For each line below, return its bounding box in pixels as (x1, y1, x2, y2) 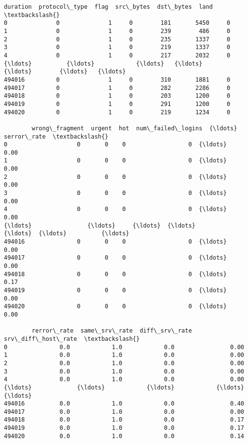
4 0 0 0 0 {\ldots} (4, 206, 227, 213)
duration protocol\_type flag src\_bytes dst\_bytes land (4, 3, 213, 10)
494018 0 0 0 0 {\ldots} (4, 270, 227, 278)
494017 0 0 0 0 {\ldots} (4, 254, 227, 262)
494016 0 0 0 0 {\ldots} (4, 238, 227, 246)
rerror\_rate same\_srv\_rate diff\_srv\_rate (32, 327, 192, 335)
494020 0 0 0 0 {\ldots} (4, 303, 227, 310)
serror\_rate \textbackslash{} (4, 133, 108, 140)
